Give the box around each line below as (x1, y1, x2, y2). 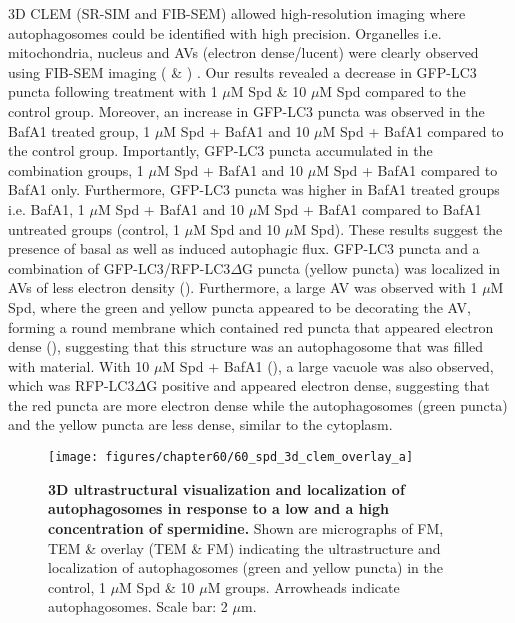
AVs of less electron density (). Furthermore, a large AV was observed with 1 (8, 277, 478, 298)
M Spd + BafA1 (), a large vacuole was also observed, (162, 355, 494, 376)
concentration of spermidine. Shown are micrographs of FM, (48, 517, 444, 538)
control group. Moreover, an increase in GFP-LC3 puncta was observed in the (8, 100, 485, 121)
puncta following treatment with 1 (8, 81, 218, 102)
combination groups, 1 (8, 159, 144, 180)
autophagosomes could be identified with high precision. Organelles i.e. (8, 22, 442, 43)
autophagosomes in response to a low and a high (48, 498, 390, 519)
